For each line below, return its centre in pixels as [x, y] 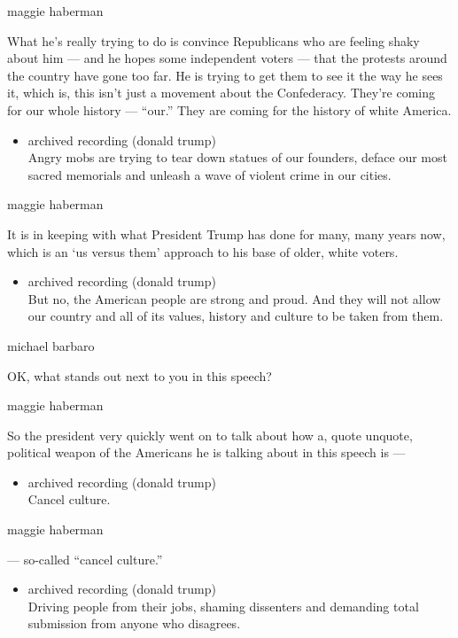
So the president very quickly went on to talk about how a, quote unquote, [210, 435]
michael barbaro [51, 345]
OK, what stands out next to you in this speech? [140, 375]
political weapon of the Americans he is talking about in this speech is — [206, 452]
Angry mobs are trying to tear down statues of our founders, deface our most [237, 157]
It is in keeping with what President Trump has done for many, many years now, [226, 233]
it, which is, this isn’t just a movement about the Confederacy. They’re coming [221, 93]
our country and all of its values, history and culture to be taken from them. [236, 316]
